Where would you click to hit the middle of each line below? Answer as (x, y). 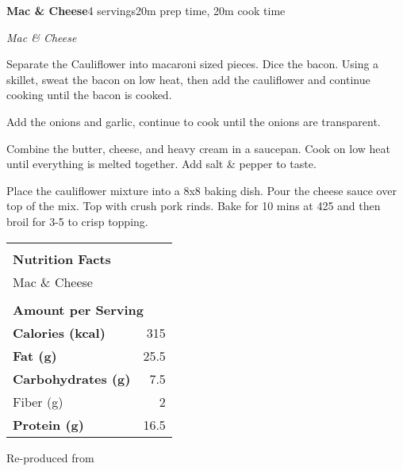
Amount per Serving (79, 309)
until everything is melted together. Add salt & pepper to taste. (161, 164)
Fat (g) (35, 355)
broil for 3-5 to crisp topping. (77, 221)
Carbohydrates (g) (72, 378)
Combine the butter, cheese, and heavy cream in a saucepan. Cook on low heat (198, 148)
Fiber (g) (38, 401)
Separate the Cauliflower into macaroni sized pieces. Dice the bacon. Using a (193, 64)
